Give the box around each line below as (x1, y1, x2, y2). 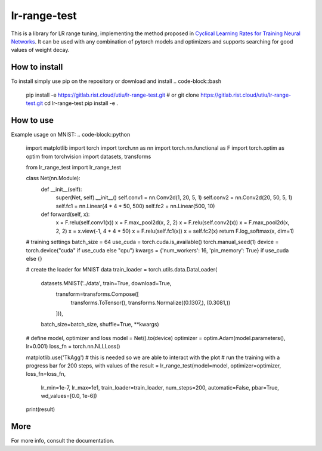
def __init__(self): (41, 186, 82, 193)
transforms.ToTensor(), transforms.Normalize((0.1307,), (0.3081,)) (70, 299, 231, 306)
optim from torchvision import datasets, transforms (26, 153, 151, 160)
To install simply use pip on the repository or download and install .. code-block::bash (11, 78, 222, 85)
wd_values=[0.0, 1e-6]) (41, 393, 98, 400)
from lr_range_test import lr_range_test (26, 164, 122, 171)
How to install (11, 62, 63, 72)
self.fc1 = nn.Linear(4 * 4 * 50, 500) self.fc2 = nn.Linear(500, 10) (55, 202, 215, 209)
